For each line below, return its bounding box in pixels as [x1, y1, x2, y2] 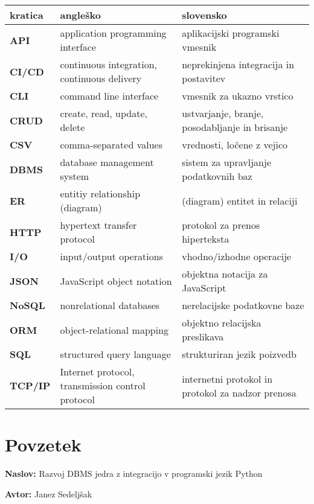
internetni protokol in [182, 371, 273, 386]
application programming [60, 26, 167, 40]
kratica [10, 8, 43, 22]
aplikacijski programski [182, 26, 280, 40]
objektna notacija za [182, 267, 268, 281]
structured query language [60, 347, 171, 361]
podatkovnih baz [182, 169, 252, 183]
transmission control [60, 378, 146, 392]
